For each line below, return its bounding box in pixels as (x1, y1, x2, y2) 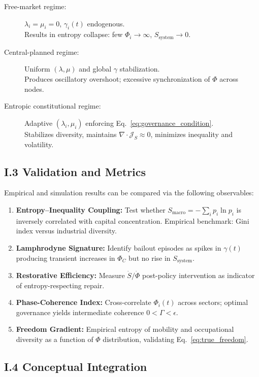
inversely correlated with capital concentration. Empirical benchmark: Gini (16, 215, 249, 226)
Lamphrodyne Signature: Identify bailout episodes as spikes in (16, 242, 221, 253)
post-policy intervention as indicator (142, 270, 255, 281)
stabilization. (119, 63, 160, 74)
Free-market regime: (4, 1, 67, 11)
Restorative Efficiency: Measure (16, 270, 125, 281)
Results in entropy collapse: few (24, 29, 123, 40)
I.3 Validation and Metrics (4, 163, 146, 179)
